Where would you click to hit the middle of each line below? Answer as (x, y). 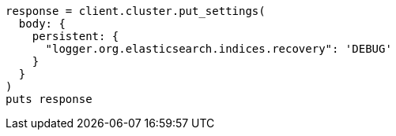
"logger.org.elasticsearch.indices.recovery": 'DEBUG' (219, 49)
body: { (42, 24)
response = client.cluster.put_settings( (136, 11)
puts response (49, 99)
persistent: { (75, 36)
